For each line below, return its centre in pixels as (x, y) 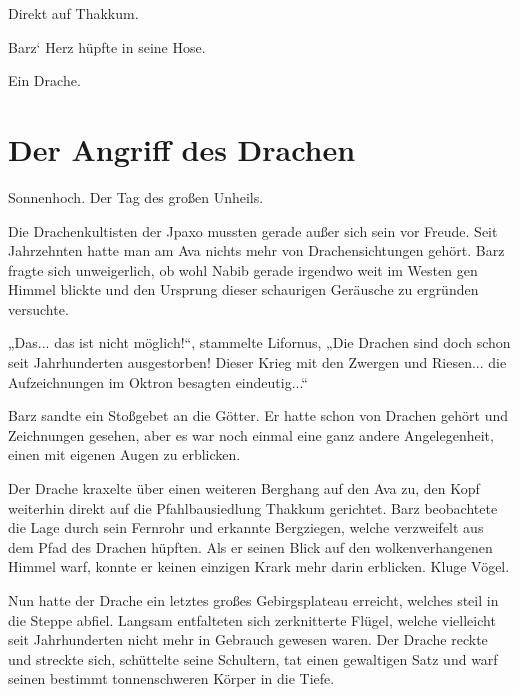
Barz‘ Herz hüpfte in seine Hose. (107, 46)
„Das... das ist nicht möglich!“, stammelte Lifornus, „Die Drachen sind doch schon (259, 342)
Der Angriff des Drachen (182, 148)
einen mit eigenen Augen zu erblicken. (124, 454)
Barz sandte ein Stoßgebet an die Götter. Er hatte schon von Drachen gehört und (258, 415)
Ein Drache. (44, 80)
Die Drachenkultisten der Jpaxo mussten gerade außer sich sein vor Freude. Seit (253, 230)
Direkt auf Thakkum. (73, 13)
